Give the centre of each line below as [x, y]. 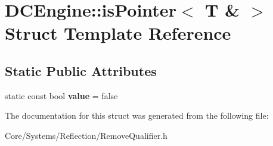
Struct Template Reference [118, 33]
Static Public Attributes [81, 70]
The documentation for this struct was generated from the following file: [137, 115]
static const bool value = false [61, 95]
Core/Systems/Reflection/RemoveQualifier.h [86, 135]
